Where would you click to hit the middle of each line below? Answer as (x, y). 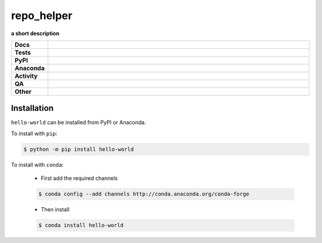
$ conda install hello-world (81, 225)
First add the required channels (79, 178)
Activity (26, 76)
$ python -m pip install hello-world (79, 149)
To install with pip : (34, 133)
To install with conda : (37, 164)
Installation (32, 108)
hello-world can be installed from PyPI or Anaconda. (78, 123)
